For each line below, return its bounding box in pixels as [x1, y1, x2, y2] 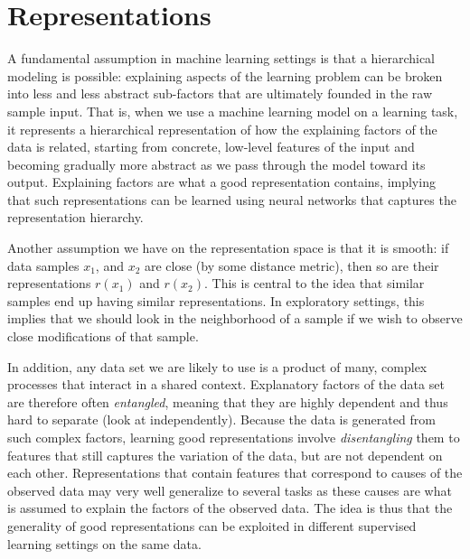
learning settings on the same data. [7, 534, 202, 553]
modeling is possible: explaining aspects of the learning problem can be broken [7, 66, 443, 85]
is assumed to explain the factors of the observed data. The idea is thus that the [7, 498, 453, 517]
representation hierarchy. [7, 208, 144, 227]
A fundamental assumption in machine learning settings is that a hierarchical [7, 49, 436, 68]
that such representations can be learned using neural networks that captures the [7, 190, 456, 209]
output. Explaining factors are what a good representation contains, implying [7, 172, 436, 191]
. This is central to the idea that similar [203, 274, 425, 293]
